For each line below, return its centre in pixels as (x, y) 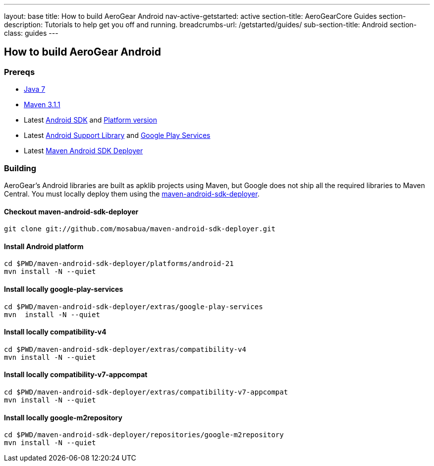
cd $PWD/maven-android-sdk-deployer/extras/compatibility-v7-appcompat (146, 392)
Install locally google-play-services (64, 289)
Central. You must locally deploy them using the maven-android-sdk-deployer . (132, 194)
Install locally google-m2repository (63, 417)
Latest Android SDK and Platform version (90, 120)
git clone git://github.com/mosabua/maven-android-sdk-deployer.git (140, 229)
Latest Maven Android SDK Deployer (83, 151)
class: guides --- (31, 33)
